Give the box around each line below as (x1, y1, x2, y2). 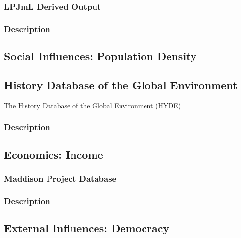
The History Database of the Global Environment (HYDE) (4, 100, 181, 110)
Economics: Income (4, 146, 103, 162)
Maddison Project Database (4, 172, 117, 184)
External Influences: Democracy (4, 220, 169, 235)
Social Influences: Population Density (4, 48, 197, 64)
